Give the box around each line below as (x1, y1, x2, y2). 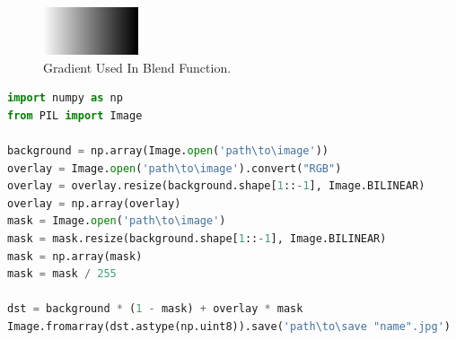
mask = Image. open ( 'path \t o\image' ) (7, 214, 226, 228)
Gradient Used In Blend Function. (43, 57, 232, 76)
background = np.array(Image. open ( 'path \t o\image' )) (7, 144, 329, 157)
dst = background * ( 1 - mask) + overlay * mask (7, 302, 303, 316)
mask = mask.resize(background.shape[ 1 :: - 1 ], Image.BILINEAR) (7, 231, 387, 245)
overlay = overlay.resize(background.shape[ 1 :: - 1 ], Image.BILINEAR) (7, 179, 425, 193)
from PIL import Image (7, 109, 143, 122)
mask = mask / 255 (7, 267, 117, 281)
